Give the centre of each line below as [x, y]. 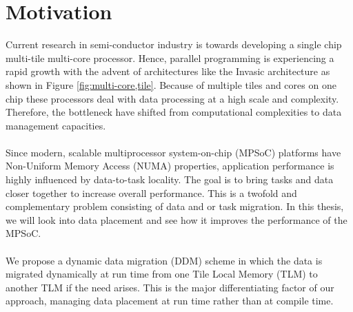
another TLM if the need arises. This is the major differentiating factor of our [170, 287]
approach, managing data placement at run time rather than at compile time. [170, 301]
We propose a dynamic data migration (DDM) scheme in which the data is [164, 260]
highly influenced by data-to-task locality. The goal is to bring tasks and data [170, 179]
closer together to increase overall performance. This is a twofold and [151, 193]
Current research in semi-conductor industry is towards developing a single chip [174, 44]
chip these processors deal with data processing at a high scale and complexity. [172, 98]
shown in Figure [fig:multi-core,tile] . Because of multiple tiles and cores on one [171, 84]
